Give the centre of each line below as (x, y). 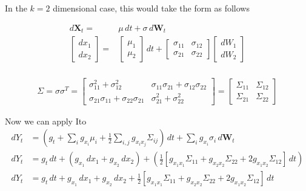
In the (16, 8)
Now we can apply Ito (46, 121)
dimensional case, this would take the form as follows (151, 8)
